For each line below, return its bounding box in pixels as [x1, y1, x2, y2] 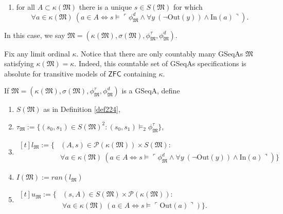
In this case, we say [4, 29, 65, 40]
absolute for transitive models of [4, 68, 106, 79]
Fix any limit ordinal [4, 48, 70, 59]
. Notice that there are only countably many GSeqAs [76, 48, 243, 59]
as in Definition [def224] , [43, 104, 120, 114]
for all [16, 2, 36, 12]
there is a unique [79, 2, 132, 12]
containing [123, 68, 156, 79]
